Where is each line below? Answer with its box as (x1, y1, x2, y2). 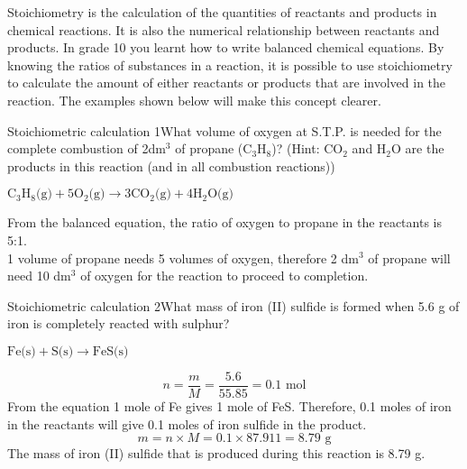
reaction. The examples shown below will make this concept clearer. (7, 90, 381, 109)
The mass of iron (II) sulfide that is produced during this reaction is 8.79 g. (7, 444, 426, 463)
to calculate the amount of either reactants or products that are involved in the (7, 73, 446, 92)
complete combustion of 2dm (7, 139, 166, 158)
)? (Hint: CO (271, 139, 343, 158)
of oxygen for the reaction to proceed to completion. (80, 266, 369, 285)
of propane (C (175, 139, 252, 158)
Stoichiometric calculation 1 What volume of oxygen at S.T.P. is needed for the (7, 121, 442, 140)
